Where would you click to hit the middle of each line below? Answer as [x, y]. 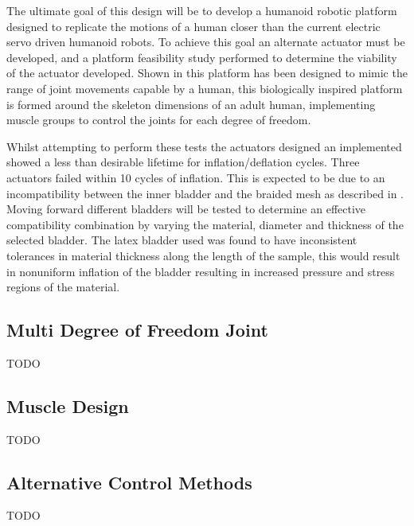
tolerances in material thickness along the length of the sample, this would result [203, 255]
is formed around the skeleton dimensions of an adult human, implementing [191, 104]
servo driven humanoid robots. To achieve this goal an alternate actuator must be [206, 42]
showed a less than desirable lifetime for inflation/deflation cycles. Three [183, 162]
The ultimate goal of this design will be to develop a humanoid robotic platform [202, 10]
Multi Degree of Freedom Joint [137, 330]
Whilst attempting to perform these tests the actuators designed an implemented [204, 146]
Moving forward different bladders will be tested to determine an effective [186, 209]
